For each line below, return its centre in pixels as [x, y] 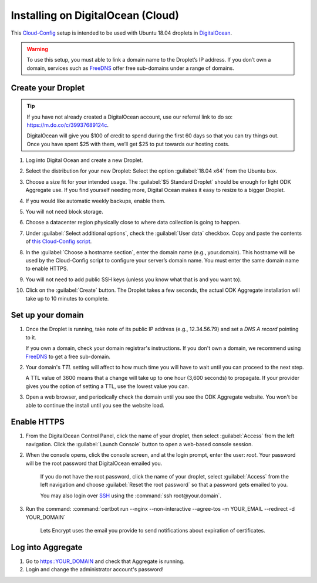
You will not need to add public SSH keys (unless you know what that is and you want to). [134, 279]
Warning [37, 49]
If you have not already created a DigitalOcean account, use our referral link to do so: [130, 117]
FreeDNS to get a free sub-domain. [68, 356]
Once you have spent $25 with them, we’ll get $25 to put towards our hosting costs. [128, 144]
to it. [31, 337]
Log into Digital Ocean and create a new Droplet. [84, 160]
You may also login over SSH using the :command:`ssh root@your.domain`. [131, 496]
